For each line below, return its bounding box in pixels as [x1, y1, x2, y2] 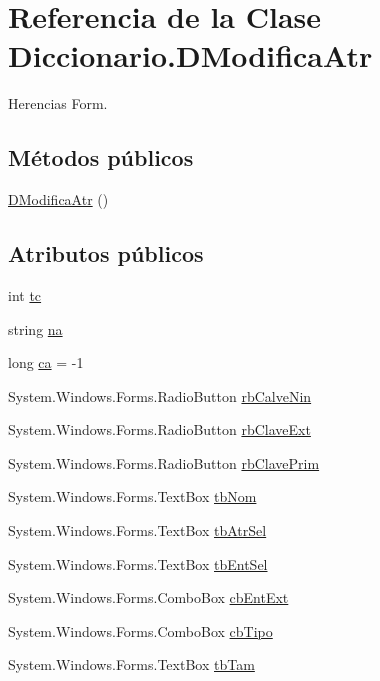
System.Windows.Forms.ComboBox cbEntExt [8, 587, 289, 608]
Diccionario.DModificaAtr [8, 35, 373, 76]
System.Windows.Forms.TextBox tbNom [8, 486, 257, 507]
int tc [8, 284, 42, 305]
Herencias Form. [8, 93, 108, 114]
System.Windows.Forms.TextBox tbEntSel [8, 553, 268, 574]
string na [8, 318, 63, 339]
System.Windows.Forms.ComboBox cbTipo [8, 620, 273, 641]
